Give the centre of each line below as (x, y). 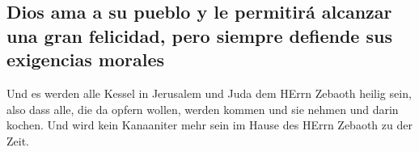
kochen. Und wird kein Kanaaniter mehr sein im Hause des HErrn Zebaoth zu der (209, 125)
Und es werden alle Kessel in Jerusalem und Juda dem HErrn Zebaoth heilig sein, (209, 93)
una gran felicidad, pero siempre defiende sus (199, 35)
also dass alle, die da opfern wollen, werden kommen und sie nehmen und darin (203, 109)
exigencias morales (86, 59)
